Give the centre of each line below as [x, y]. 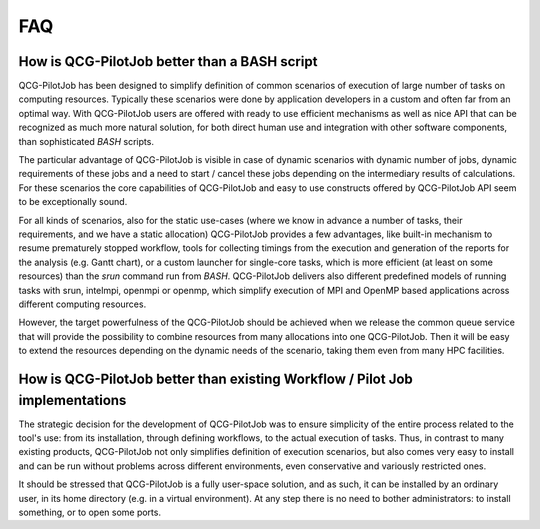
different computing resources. [82, 304]
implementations [72, 400]
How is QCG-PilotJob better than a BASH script [168, 61]
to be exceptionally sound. [73, 202]
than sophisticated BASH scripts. [86, 141]
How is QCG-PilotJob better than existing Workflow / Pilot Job [216, 378]
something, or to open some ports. [90, 512]
